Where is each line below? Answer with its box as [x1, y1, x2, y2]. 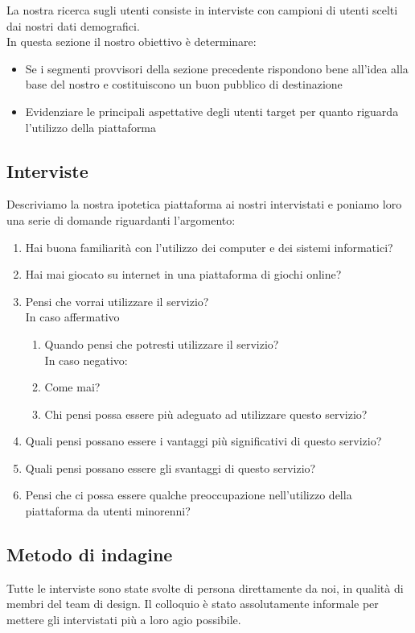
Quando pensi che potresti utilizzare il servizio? [44, 335, 279, 352]
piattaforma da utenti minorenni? [25, 503, 191, 519]
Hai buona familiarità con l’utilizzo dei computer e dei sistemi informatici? [25, 238, 393, 255]
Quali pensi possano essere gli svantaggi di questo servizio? [25, 459, 316, 476]
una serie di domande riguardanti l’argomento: [6, 211, 236, 228]
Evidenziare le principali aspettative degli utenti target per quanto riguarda [25, 102, 399, 119]
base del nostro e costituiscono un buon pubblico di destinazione [25, 76, 343, 93]
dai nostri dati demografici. [6, 17, 140, 34]
